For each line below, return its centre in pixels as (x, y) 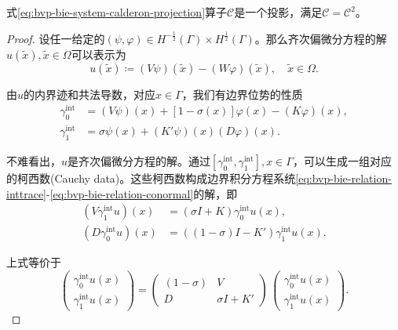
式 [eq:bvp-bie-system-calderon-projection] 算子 (117, 12)
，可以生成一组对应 (342, 160)
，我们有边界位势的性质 (242, 94)
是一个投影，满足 (278, 12)
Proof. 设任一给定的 (56, 38)
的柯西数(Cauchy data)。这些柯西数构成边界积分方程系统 (151, 178)
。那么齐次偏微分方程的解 (321, 38)
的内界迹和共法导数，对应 (90, 94)
